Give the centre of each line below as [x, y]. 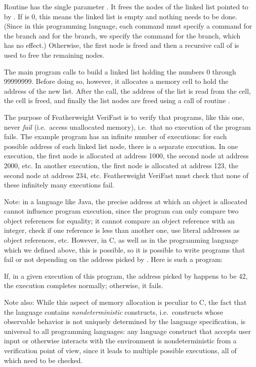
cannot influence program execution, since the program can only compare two [121, 211]
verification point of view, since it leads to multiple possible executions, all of [120, 350]
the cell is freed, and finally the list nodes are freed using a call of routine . [117, 100]
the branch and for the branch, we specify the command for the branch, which [122, 35]
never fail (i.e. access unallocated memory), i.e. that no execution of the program [128, 127]
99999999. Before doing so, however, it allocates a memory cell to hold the [116, 81]
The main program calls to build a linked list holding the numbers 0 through [120, 71]
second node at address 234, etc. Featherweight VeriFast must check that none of [126, 175]
